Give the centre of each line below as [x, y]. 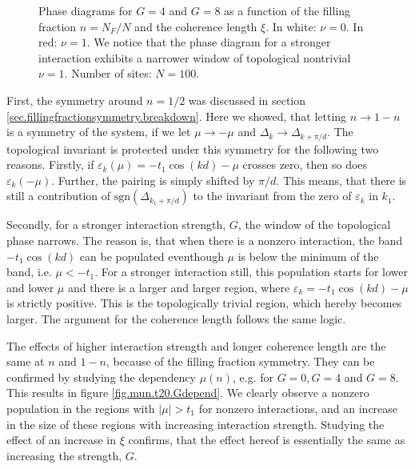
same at [26, 361]
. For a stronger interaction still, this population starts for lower [251, 272]
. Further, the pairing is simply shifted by [153, 180]
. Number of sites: [108, 73]
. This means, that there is [341, 180]
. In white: [291, 26]
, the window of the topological [314, 224]
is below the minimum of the [308, 256]
